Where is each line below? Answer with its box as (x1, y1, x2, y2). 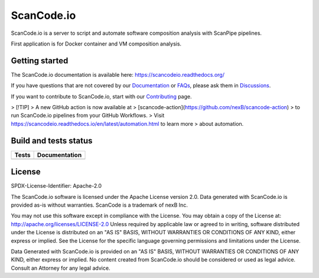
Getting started (11, 55, 69, 66)
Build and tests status (11, 136, 93, 146)
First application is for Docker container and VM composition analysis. (11, 40, 182, 47)
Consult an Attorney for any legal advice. (11, 264, 110, 272)
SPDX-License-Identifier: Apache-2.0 (11, 182, 102, 189)
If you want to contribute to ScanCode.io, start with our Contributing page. (11, 93, 192, 100)
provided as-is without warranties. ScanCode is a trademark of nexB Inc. (11, 201, 188, 208)
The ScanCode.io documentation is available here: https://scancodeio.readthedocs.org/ (11, 71, 224, 78)
